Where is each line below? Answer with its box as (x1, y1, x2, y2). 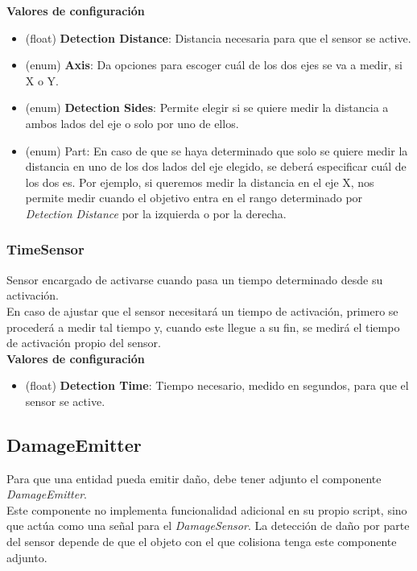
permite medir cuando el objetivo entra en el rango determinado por (25, 189, 363, 206)
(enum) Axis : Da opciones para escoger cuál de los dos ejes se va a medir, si (25, 56, 403, 73)
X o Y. (25, 72, 60, 89)
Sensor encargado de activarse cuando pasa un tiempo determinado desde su (6, 271, 383, 288)
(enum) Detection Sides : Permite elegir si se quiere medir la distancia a (25, 99, 389, 116)
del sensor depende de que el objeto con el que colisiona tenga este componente (6, 533, 397, 550)
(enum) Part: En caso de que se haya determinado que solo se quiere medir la (25, 142, 408, 159)
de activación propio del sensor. (6, 334, 161, 351)
